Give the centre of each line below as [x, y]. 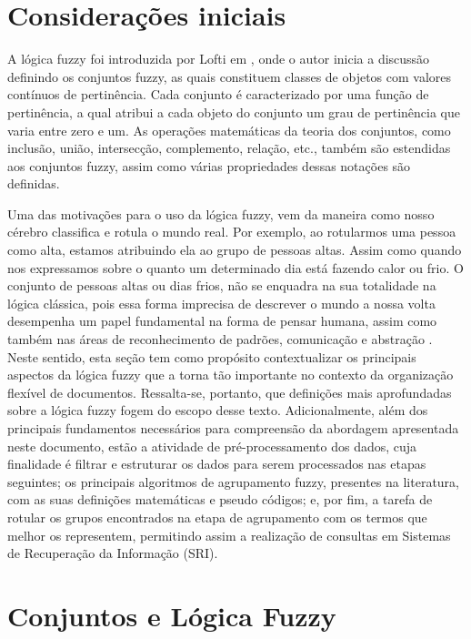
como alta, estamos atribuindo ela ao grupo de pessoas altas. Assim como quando [235, 250]
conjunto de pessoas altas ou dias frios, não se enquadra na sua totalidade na [222, 285]
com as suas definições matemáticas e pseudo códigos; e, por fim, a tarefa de [220, 499]
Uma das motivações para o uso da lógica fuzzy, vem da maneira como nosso [221, 213]
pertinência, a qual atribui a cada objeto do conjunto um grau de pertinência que [234, 112]
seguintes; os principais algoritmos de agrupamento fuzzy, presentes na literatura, [233, 481]
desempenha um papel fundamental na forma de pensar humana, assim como [222, 321]
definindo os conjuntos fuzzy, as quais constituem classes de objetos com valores [230, 76]
